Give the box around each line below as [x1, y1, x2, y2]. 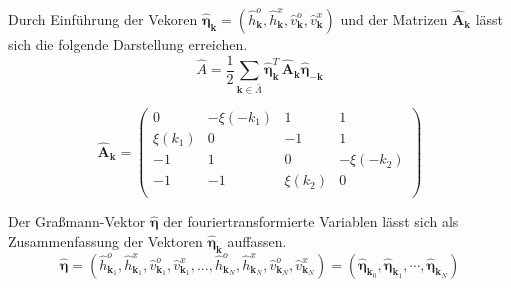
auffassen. [227, 230, 287, 251]
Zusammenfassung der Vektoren [8, 230, 203, 251]
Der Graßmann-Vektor [8, 211, 146, 232]
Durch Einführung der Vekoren [8, 9, 198, 29]
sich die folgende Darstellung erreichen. [8, 34, 248, 54]
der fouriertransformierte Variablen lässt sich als [163, 211, 459, 232]
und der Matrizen [340, 9, 448, 29]
